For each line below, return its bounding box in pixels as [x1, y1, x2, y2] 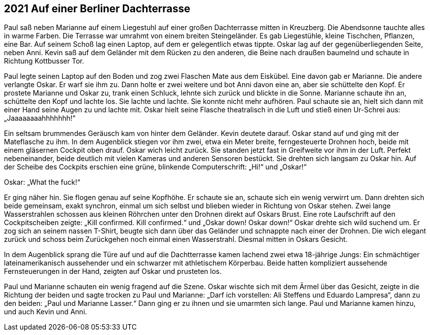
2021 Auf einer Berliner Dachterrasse [4, 2, 190, 15]
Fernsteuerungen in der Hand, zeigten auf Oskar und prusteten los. [4, 267, 222, 276]
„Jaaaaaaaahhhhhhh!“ [4, 114, 75, 123]
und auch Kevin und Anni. [4, 307, 87, 316]
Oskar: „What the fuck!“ [4, 178, 80, 187]
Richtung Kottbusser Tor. [4, 57, 84, 66]
